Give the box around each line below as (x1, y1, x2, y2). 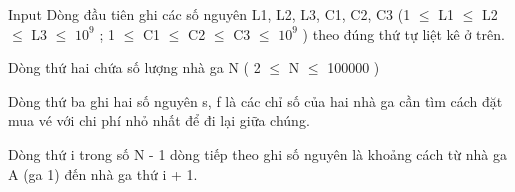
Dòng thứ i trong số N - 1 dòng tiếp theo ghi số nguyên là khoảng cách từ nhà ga (8, 143, 507, 164)
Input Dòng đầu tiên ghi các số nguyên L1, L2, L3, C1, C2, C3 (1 (8, 4, 411, 24)
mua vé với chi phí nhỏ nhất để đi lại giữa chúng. (8, 110, 310, 131)
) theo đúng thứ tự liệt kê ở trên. (302, 23, 505, 44)
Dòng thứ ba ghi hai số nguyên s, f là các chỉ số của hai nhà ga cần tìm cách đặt (8, 90, 503, 111)
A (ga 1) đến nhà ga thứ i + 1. (8, 163, 198, 184)
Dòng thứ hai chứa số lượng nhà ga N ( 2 (8, 57, 261, 78)
